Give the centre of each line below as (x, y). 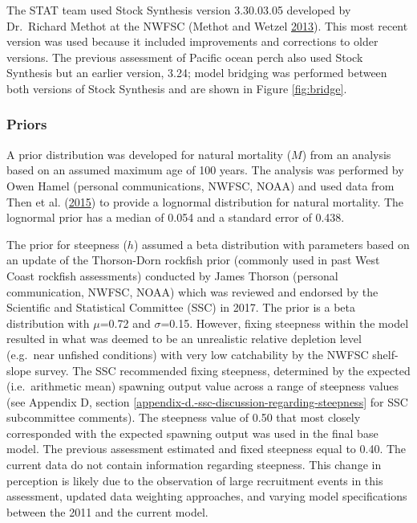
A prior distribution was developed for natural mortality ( (149, 154)
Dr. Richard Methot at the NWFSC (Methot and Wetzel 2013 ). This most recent (207, 25)
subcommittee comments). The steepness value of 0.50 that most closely (184, 417)
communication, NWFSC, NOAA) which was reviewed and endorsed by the (192, 291)
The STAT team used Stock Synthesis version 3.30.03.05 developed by (179, 10)
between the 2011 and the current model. (107, 511)
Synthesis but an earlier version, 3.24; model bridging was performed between (197, 73)
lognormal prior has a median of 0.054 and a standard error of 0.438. (176, 217)
